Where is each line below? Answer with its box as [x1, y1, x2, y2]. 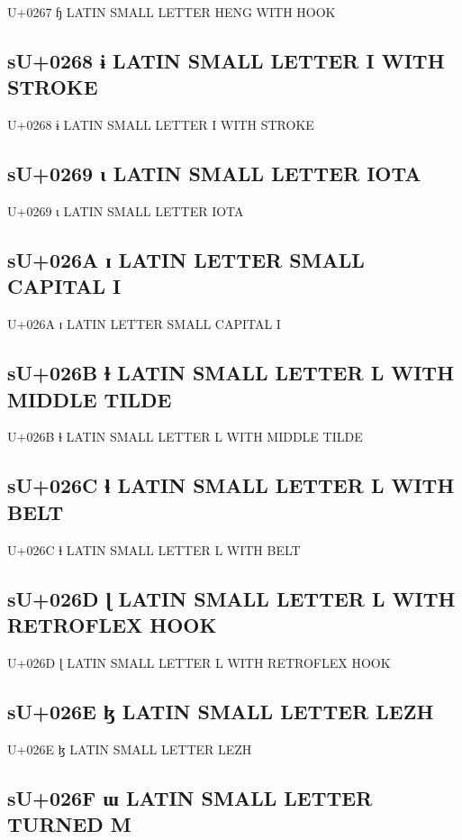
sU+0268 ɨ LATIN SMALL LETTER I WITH [7, 46, 445, 74]
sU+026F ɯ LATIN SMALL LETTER [7, 783, 373, 811]
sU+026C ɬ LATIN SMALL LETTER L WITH [7, 471, 455, 499]
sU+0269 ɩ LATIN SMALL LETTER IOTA [7, 160, 421, 187]
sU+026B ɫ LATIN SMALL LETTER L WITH [7, 359, 455, 387]
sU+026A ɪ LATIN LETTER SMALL [7, 245, 365, 273]
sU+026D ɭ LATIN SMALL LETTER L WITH [7, 584, 456, 612]
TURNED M [7, 809, 131, 837]
